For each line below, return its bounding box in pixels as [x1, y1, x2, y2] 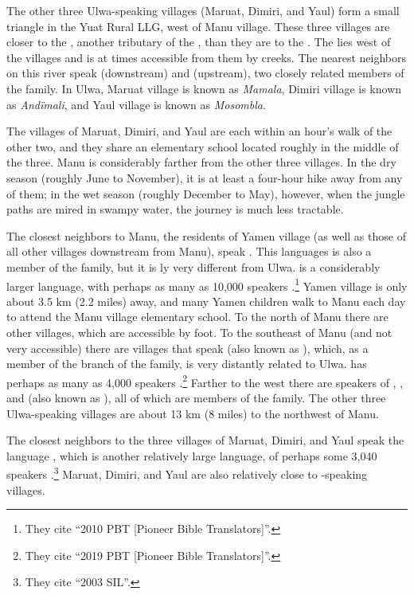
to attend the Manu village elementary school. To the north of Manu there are [6, 308, 389, 325]
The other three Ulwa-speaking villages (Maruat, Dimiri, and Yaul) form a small [6, 2, 400, 18]
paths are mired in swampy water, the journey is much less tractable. [6, 201, 344, 217]
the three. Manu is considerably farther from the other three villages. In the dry [6, 154, 396, 170]
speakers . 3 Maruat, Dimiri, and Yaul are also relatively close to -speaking [6, 464, 368, 482]
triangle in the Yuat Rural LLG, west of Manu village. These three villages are [6, 18, 390, 34]
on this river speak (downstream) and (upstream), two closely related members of [6, 65, 404, 81]
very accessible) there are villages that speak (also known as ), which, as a [6, 339, 369, 356]
